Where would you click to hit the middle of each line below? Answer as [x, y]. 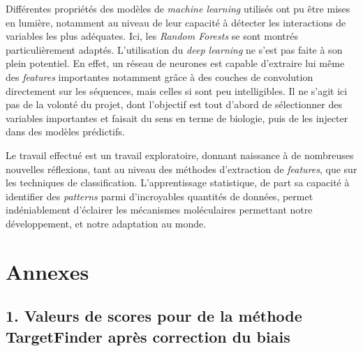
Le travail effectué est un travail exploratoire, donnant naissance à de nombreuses [180, 155]
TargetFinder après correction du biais [148, 336]
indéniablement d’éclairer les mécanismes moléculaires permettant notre [159, 210]
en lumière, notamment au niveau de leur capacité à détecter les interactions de [176, 22]
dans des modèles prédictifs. [65, 132]
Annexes [47, 271]
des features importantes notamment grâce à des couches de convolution [160, 76]
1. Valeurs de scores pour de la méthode [154, 316]
